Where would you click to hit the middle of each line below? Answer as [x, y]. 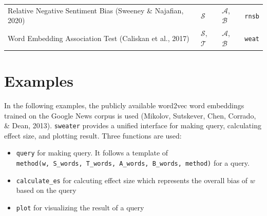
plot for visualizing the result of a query [80, 207]
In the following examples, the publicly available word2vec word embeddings [124, 105]
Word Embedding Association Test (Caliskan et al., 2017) [99, 38]
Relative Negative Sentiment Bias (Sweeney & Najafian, [96, 10]
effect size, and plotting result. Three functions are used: [93, 135]
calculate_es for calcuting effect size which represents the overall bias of [132, 180]
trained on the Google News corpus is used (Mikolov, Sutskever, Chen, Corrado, [130, 115]
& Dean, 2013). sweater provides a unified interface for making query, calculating [133, 125]
